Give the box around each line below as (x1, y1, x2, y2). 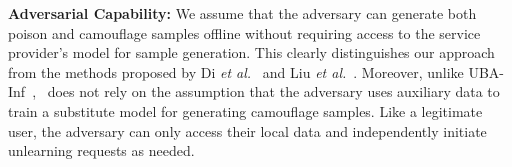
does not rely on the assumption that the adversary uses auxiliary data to (47, 81, 500, 102)
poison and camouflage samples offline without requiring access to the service (8, 22, 481, 43)
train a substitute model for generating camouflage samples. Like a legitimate (8, 100, 483, 121)
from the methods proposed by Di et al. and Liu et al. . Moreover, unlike (8, 61, 464, 82)
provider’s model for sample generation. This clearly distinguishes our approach (8, 42, 495, 63)
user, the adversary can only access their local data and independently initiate (8, 120, 487, 141)
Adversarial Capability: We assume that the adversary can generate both (8, 3, 477, 23)
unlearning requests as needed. (8, 140, 195, 161)
